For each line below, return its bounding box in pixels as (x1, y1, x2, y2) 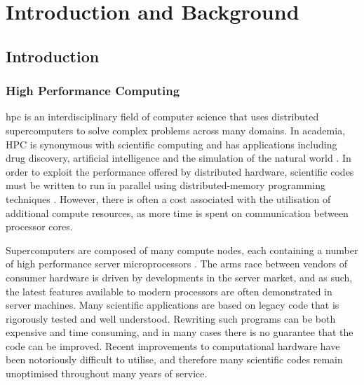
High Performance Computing (6, 82, 180, 99)
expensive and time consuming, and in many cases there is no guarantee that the (6, 325, 353, 339)
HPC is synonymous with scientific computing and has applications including (6, 136, 337, 151)
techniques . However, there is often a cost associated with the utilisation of (6, 191, 331, 206)
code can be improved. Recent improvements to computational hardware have (6, 338, 340, 353)
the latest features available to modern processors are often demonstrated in (6, 283, 332, 298)
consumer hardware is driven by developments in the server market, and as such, (6, 269, 353, 284)
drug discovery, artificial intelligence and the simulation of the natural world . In (6, 150, 351, 165)
